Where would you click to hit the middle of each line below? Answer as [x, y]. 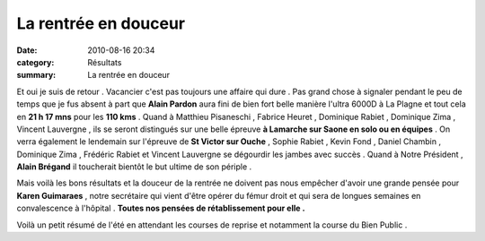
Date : [27, 50]
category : [35, 62]
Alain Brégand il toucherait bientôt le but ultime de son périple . [134, 167]
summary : [36, 75]
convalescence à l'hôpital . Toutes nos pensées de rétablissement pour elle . [161, 208]
